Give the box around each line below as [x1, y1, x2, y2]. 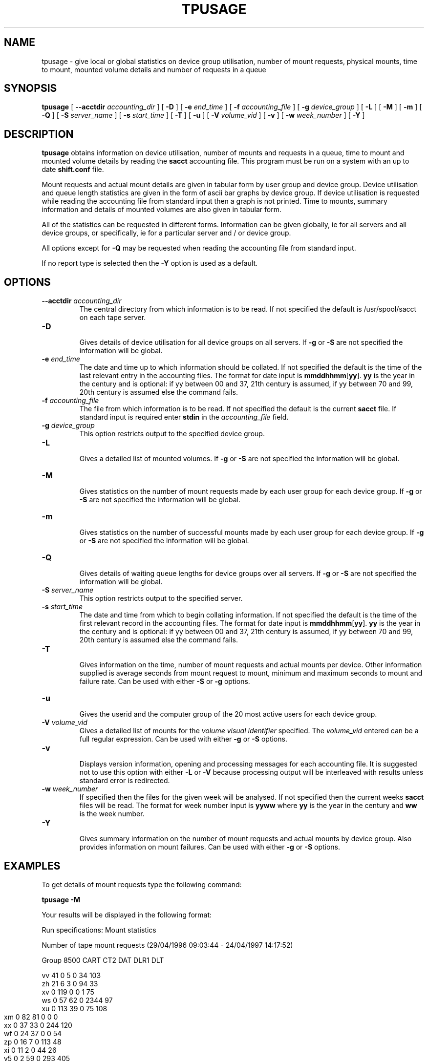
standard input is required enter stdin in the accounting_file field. [79, 413, 289, 422]
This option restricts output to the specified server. [79, 594, 243, 603]
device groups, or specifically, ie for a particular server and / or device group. [42, 229, 291, 237]
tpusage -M [42, 895, 81, 904]
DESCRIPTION [4, 128, 74, 140]
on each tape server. [79, 313, 146, 322]
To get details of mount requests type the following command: [42, 880, 242, 889]
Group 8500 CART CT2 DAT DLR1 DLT [42, 956, 164, 964]
